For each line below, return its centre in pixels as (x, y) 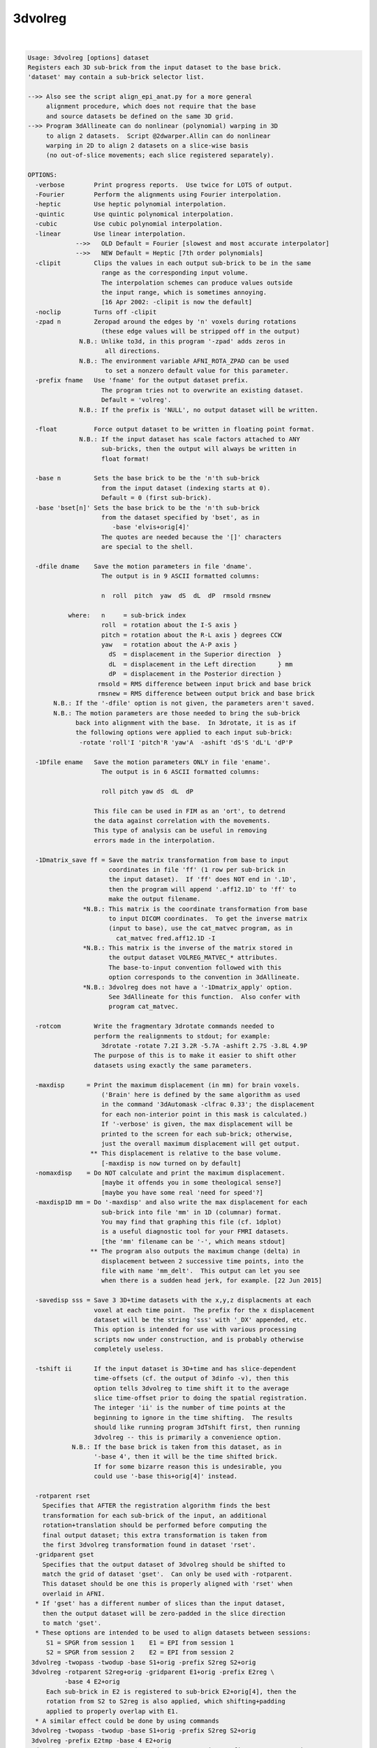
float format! (125, 459)
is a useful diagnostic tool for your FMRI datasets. (195, 1232)
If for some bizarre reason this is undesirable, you (188, 1466)
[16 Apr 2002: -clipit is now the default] (177, 302)
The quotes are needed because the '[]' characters (192, 537)
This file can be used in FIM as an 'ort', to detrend (190, 811)
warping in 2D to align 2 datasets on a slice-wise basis (147, 146)
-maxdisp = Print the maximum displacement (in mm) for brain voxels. (168, 1085)
